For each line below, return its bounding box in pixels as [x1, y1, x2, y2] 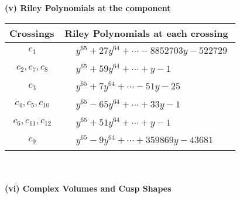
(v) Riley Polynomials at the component [5, 2, 171, 13]
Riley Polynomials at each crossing [64, 26, 228, 40]
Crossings [9, 26, 54, 40]
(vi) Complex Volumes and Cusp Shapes [5, 182, 172, 194]
